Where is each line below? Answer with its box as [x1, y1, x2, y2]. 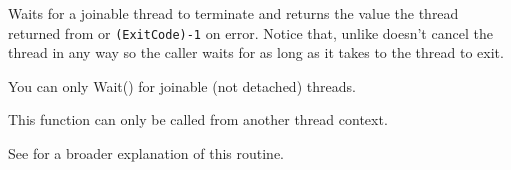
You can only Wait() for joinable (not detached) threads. [8, 75, 356, 96]
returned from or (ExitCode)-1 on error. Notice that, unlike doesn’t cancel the [8, 22, 493, 43]
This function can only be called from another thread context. [8, 109, 388, 130]
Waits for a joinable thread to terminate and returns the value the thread [8, 3, 459, 23]
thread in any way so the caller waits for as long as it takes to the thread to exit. [8, 42, 504, 63]
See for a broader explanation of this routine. [8, 143, 284, 164]
